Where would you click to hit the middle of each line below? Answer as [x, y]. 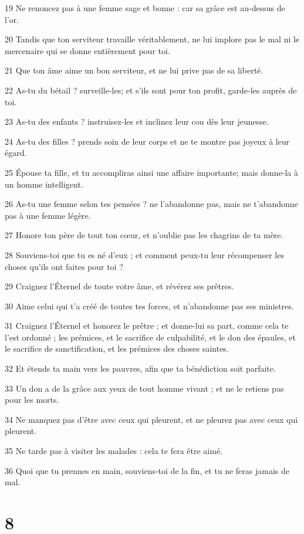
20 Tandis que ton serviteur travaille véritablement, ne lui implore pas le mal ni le [152, 39]
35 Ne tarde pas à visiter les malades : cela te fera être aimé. [114, 451]
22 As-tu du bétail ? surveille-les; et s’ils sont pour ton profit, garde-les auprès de [151, 90]
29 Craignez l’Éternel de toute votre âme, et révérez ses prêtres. [119, 286]
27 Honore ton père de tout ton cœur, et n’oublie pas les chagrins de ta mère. [144, 235]
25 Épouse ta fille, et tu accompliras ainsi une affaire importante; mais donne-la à [151, 172]
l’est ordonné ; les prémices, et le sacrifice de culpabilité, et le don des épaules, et [150, 337]
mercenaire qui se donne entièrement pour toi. [87, 50]
